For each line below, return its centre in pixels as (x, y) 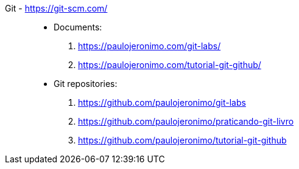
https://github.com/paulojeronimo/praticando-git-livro (186, 121)
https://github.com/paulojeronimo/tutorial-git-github (182, 140)
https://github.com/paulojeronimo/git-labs (162, 102)
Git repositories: (86, 84)
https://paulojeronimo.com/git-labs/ (149, 46)
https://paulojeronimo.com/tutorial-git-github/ (170, 65)
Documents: (78, 27)
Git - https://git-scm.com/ (56, 8)
